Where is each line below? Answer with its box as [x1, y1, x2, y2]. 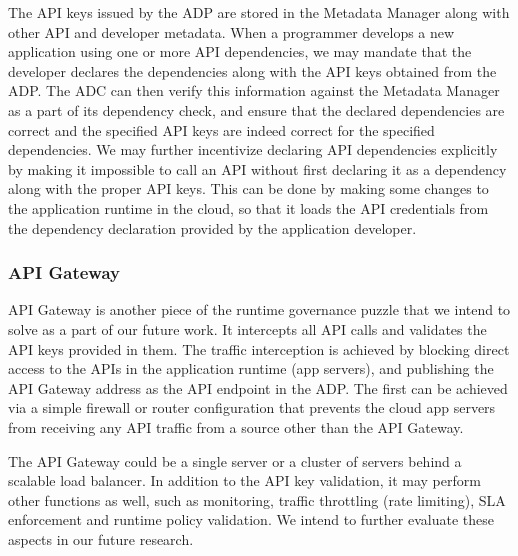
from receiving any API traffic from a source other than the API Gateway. [8, 416, 464, 437]
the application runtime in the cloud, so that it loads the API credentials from [8, 197, 489, 218]
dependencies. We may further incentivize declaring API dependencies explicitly [8, 139, 498, 160]
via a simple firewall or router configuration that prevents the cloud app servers [8, 397, 496, 418]
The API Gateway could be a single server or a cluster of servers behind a [8, 450, 462, 471]
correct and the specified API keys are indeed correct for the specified [8, 119, 435, 140]
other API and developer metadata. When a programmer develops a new [8, 21, 455, 42]
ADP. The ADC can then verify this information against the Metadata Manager [8, 80, 500, 101]
